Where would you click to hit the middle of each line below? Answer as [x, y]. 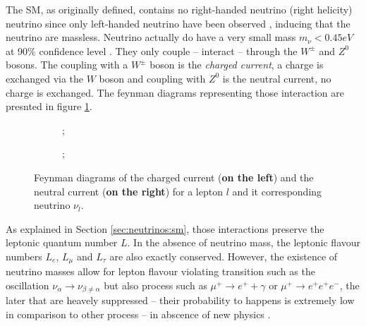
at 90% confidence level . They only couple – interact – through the [152, 50]
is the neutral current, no [277, 78]
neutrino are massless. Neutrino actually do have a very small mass [151, 37]
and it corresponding [277, 191]
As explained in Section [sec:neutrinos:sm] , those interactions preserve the [165, 228]
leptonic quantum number [62, 242]
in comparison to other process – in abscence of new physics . [138, 314]
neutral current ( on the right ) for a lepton [128, 191]
